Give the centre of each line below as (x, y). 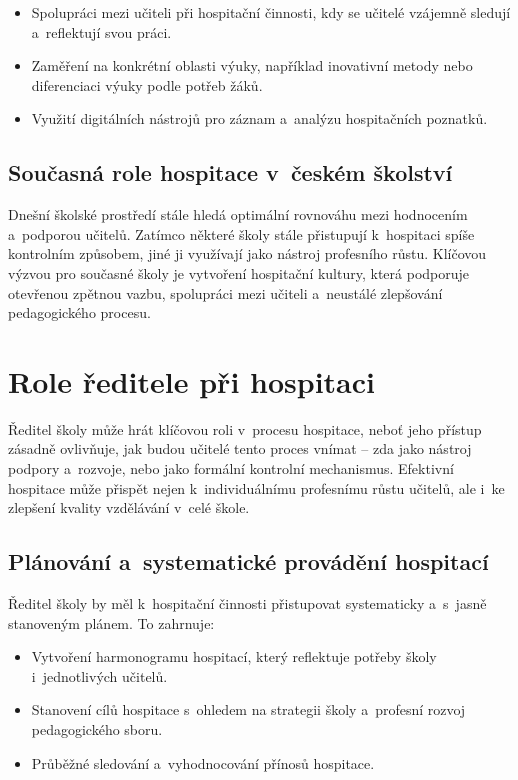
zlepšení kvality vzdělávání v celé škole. (129, 507)
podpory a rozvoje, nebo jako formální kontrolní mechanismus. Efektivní (231, 468)
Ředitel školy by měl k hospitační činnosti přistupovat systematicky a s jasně (247, 603)
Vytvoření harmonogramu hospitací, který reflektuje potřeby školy (234, 656)
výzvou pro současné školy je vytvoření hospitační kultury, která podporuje (239, 272)
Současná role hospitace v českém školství (230, 172)
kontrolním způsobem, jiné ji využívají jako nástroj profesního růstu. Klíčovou (247, 253)
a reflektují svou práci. (101, 31)
